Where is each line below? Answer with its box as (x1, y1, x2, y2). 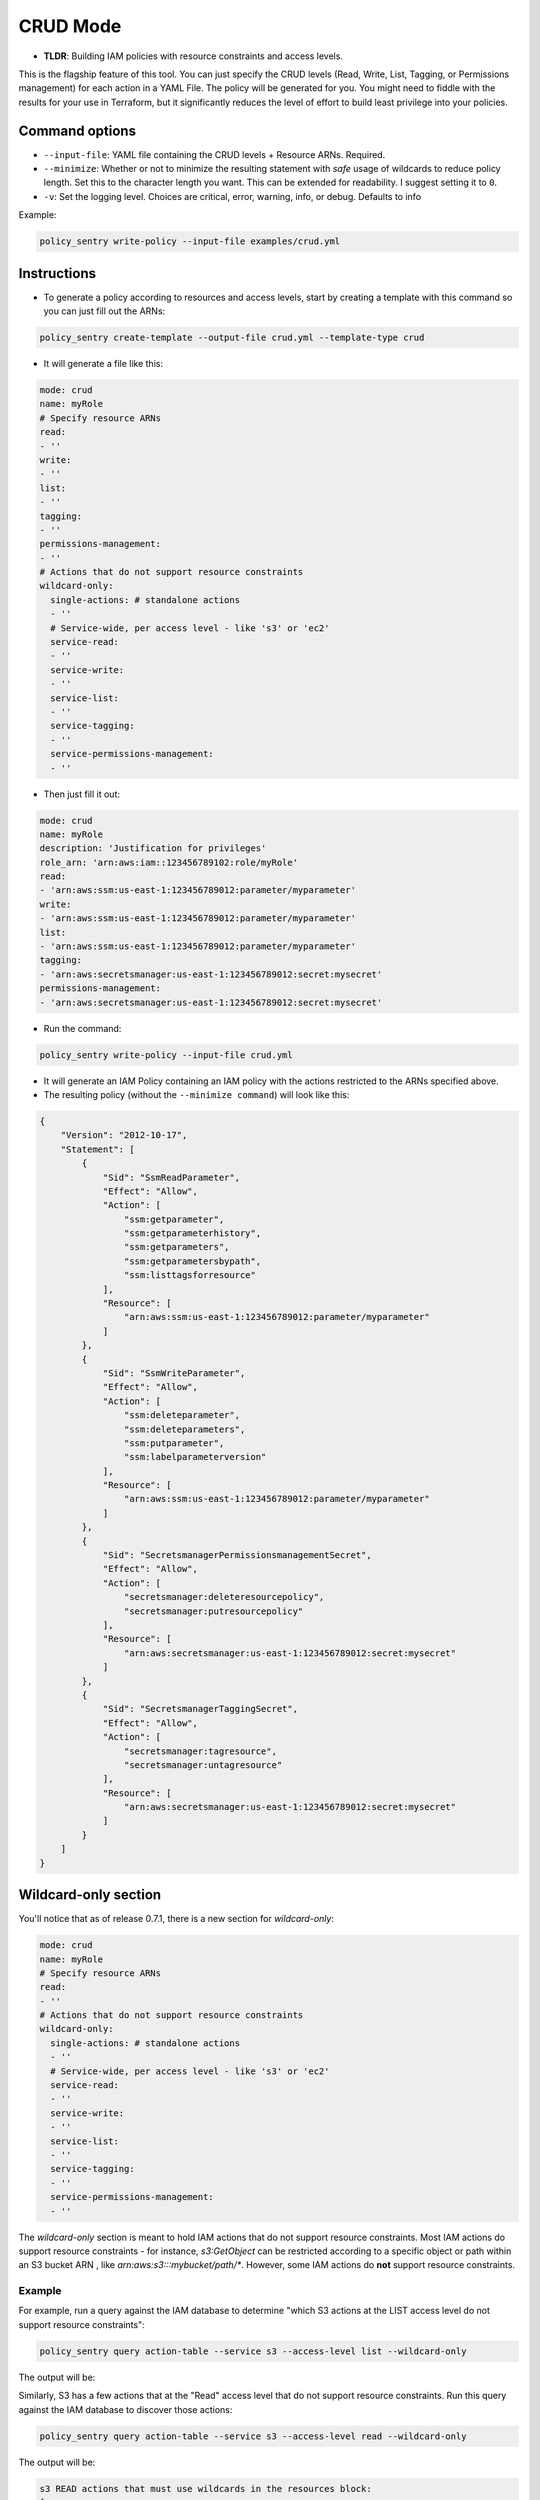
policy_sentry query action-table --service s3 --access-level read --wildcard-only (39, 2430, 467, 2442)
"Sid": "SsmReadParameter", (102, 1171, 240, 1183)
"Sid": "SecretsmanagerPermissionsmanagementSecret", (102, 1550, 372, 1561)
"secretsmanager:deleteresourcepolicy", (123, 1591, 325, 1603)
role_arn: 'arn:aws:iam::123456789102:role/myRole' (39, 856, 299, 868)
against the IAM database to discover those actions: (18, 2403, 233, 2415)
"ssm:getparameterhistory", (123, 1228, 262, 1239)
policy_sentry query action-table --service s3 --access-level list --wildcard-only (39, 2345, 467, 2357)
